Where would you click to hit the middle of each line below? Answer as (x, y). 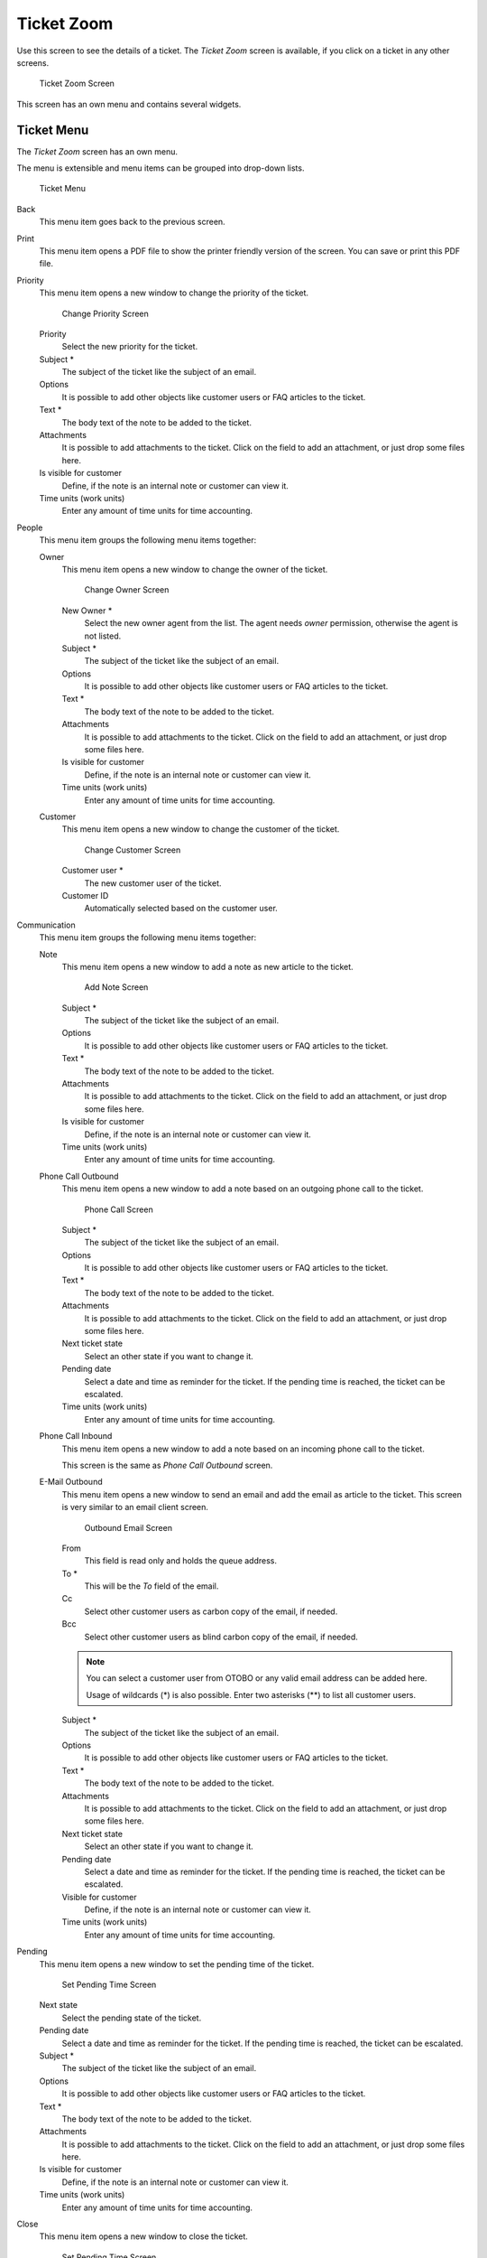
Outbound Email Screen (129, 1527)
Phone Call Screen (119, 1209)
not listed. (103, 636)
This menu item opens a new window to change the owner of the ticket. (195, 569)
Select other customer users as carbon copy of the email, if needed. (211, 1611)
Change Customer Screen (133, 850)
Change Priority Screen (105, 313)
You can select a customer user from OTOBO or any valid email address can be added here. (257, 1678)
